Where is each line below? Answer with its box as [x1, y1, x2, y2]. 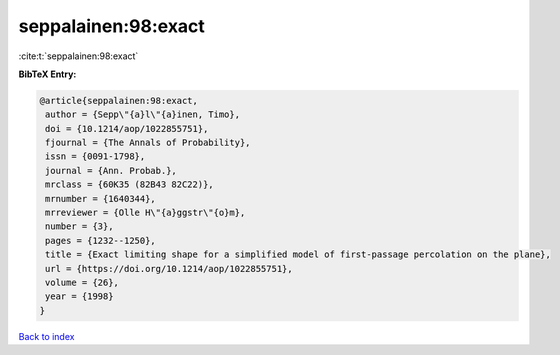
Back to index [18, 330, 75, 342]
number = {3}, [45, 221, 114, 232]
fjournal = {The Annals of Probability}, [45, 137, 251, 149]
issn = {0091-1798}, [45, 151, 146, 162]
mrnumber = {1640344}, [45, 193, 157, 204]
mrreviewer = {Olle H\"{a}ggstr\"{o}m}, [45, 207, 246, 219]
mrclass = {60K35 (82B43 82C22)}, [45, 179, 214, 190]
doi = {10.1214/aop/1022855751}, [45, 123, 209, 134]
